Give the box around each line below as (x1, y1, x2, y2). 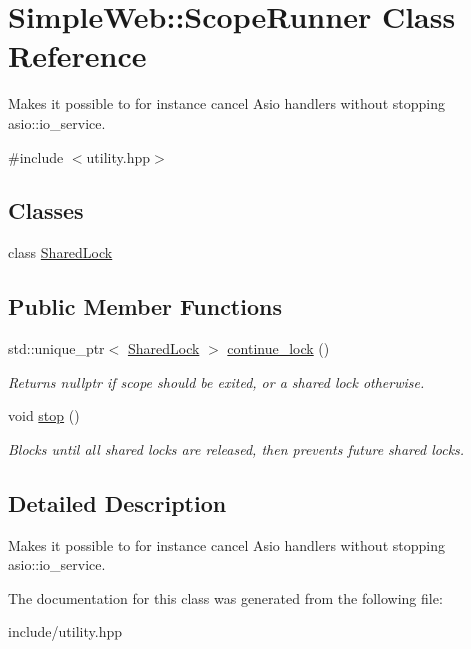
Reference (8, 35, 147, 76)
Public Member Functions (8, 291, 282, 322)
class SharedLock (8, 242, 113, 263)
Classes (8, 195, 84, 226)
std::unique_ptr (8, 338, 105, 359)
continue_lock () (227, 338, 330, 359)
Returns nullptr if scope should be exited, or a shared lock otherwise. (8, 371, 425, 392)
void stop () (8, 405, 80, 426)
